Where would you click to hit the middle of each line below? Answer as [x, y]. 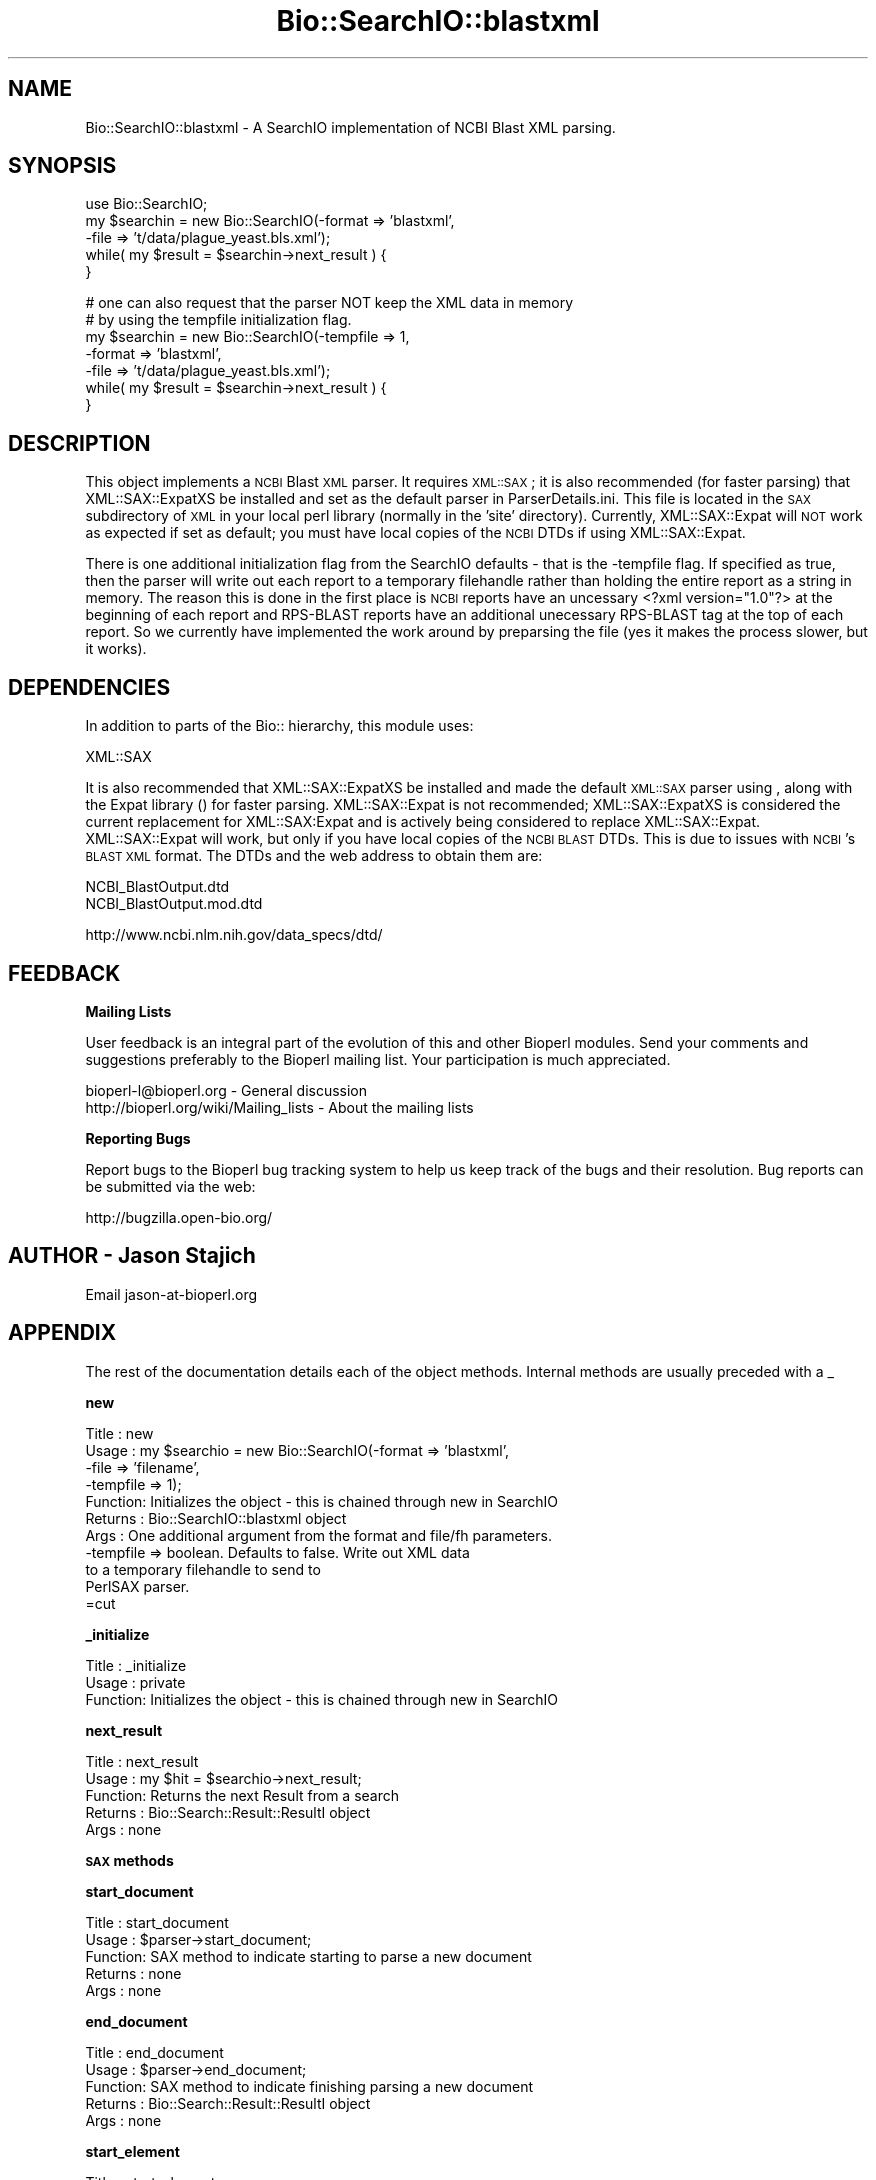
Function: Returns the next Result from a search [242, 1795]
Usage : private [135, 1682]
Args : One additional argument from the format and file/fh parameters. [318, 1535]
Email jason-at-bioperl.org [171, 1294]
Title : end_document [154, 2052]
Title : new [119, 1433]
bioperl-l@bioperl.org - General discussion [226, 1090]
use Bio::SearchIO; [146, 204]
